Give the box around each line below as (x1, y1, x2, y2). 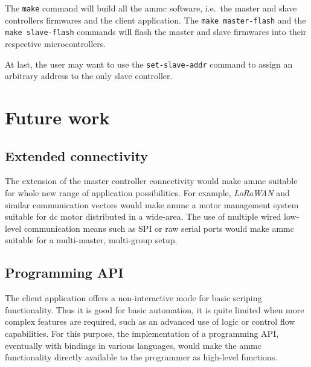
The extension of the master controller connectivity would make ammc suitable (5, 174, 298, 187)
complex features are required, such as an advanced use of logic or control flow (5, 315, 295, 328)
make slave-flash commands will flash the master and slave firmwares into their (5, 25, 307, 38)
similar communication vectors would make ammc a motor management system (5, 198, 299, 211)
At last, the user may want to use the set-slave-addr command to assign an (5, 57, 293, 70)
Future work (5, 105, 110, 129)
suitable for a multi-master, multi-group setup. (5, 234, 178, 246)
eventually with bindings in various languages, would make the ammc (5, 339, 261, 351)
